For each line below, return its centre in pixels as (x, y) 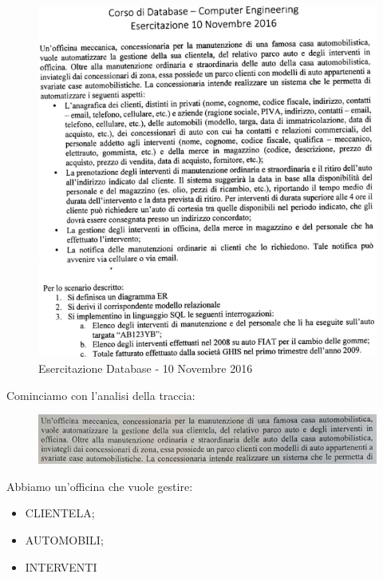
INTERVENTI (61, 566)
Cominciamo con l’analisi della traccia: (101, 395)
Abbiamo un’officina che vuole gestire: (100, 486)
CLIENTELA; (60, 513)
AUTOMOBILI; (64, 540)
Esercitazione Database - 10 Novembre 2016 (146, 368)
